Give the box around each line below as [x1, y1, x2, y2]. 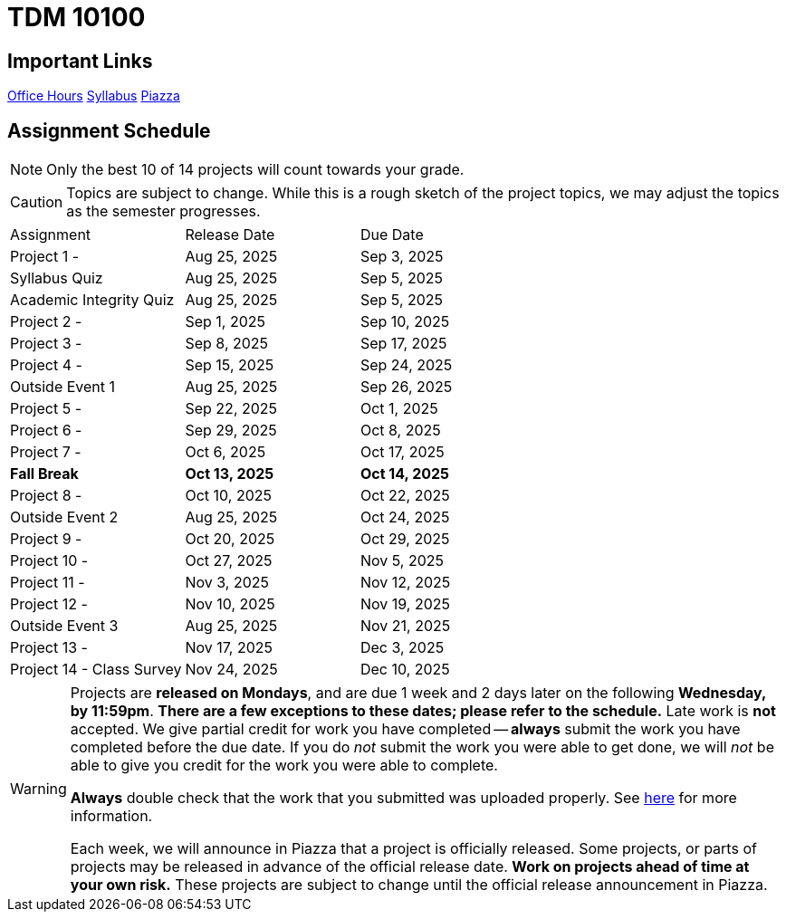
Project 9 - [10, 530, 82, 549]
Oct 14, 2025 [359, 464, 450, 483]
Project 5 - [10, 399, 81, 418]
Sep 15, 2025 [185, 356, 274, 375]
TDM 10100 [7, 2, 146, 33]
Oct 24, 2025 [359, 508, 450, 527]
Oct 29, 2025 [359, 530, 450, 549]
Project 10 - [10, 551, 89, 570]
